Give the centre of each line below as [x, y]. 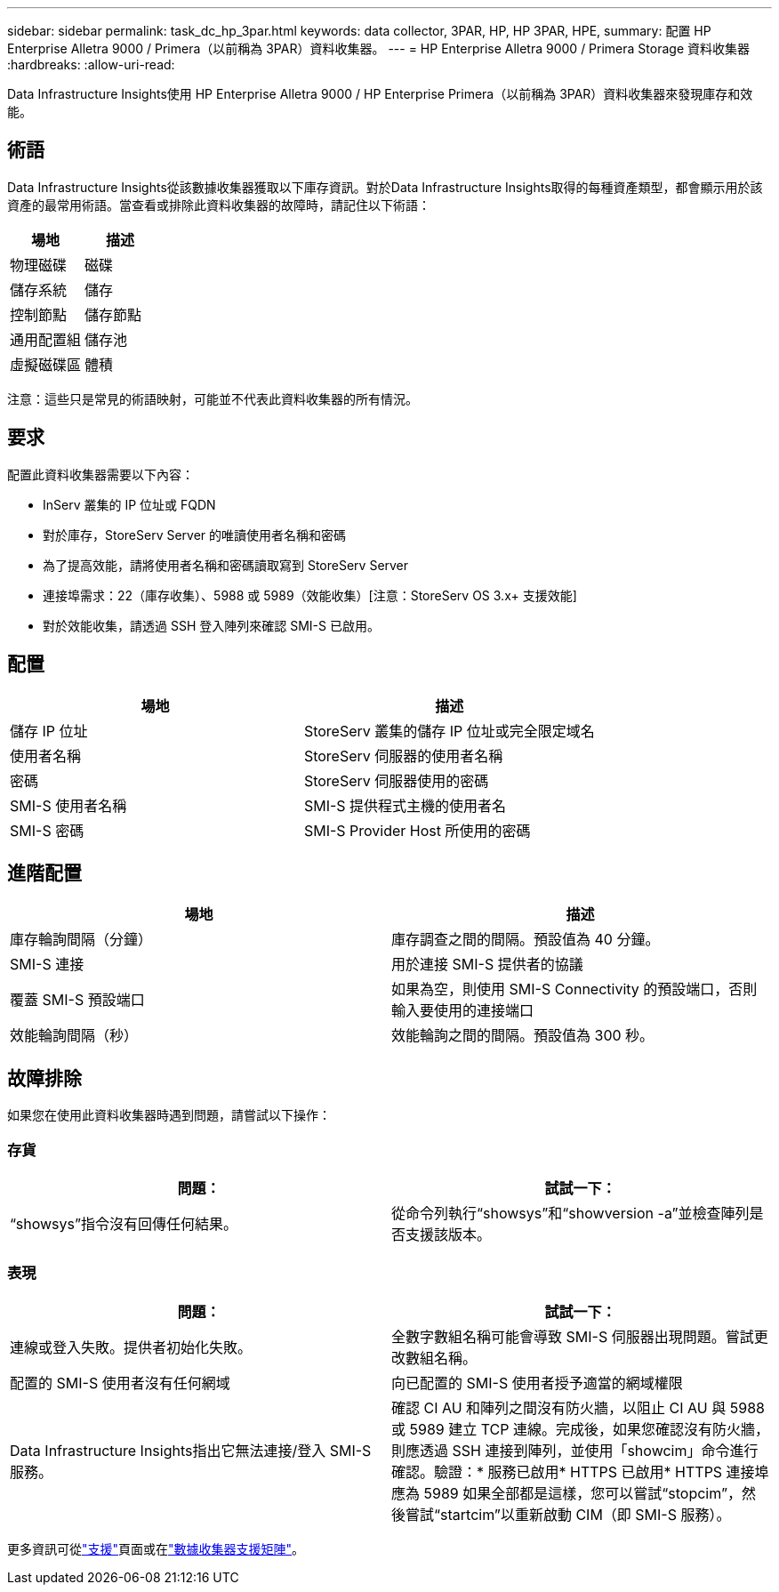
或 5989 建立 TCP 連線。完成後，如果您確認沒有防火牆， [580, 1429]
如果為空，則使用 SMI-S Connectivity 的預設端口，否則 [574, 989]
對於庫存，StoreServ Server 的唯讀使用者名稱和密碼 [195, 535]
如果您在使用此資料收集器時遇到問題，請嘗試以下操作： [169, 1115]
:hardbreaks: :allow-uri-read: [91, 64]
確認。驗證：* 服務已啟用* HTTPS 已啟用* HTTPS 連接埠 [580, 1471]
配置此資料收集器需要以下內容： [100, 474]
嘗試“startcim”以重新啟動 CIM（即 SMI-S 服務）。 [568, 1514]
